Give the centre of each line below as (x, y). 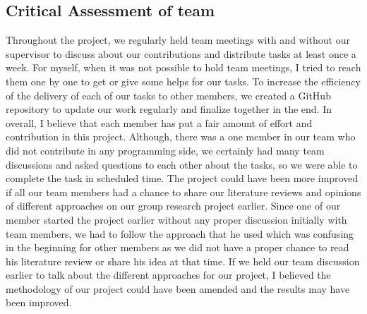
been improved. (39, 302)
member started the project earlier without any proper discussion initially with (176, 219)
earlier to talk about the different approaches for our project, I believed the (168, 275)
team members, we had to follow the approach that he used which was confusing (180, 233)
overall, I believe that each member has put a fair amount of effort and (159, 122)
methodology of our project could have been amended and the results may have (178, 288)
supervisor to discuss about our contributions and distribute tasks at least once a (181, 53)
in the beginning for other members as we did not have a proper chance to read (178, 247)
